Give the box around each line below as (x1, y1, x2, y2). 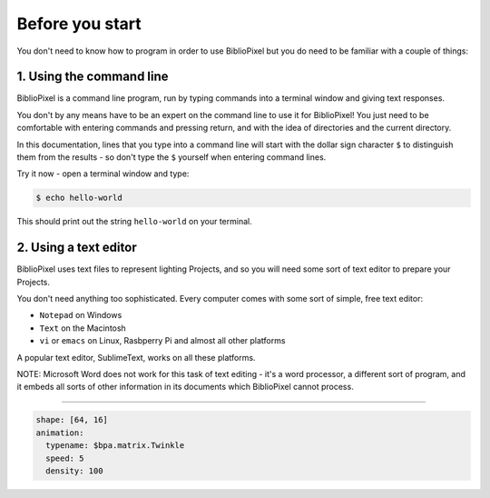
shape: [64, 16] (35, 414, 109, 425)
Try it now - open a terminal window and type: (16, 168, 190, 179)
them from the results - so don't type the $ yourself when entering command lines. (16, 152, 327, 163)
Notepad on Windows (39, 310, 122, 321)
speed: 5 (45, 453, 84, 463)
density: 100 (45, 465, 103, 476)
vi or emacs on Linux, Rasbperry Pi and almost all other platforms (39, 335, 286, 346)
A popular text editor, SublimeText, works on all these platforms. (16, 352, 256, 363)
